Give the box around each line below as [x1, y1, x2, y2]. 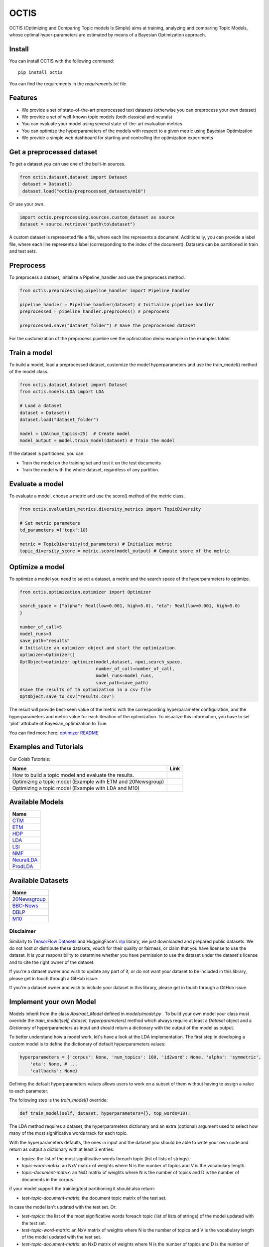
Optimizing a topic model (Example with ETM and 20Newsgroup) [12, 778, 164, 785]
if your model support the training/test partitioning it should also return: [9, 1186, 155, 1192]
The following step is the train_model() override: [9, 1097, 108, 1103]
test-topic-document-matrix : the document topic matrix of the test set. [21, 1195, 167, 1201]
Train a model [9, 348, 52, 357]
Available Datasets [9, 876, 69, 885]
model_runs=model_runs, [96, 673, 154, 678]
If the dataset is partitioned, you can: [9, 450, 85, 456]
